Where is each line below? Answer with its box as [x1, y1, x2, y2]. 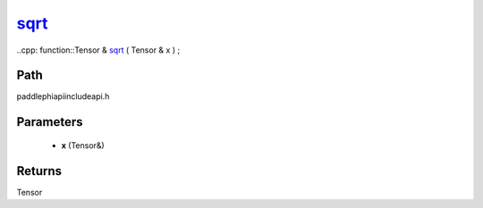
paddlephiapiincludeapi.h [16, 91, 110, 102]
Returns [16, 163, 63, 179]
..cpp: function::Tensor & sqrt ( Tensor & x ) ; [16, 45, 181, 55]
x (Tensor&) [61, 139, 105, 151]
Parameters [16, 114, 83, 129]
